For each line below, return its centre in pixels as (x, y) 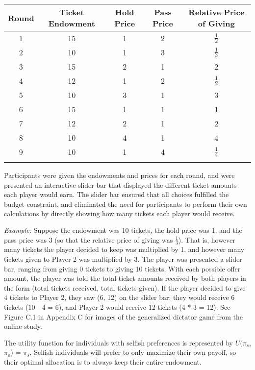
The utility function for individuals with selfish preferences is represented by (118, 342)
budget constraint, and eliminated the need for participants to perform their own (126, 204)
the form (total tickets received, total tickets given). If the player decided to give (125, 287)
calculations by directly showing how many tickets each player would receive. (119, 213)
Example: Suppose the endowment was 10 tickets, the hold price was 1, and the (123, 230)
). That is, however (207, 239)
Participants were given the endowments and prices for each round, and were (119, 175)
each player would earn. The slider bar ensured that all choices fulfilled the (116, 194)
